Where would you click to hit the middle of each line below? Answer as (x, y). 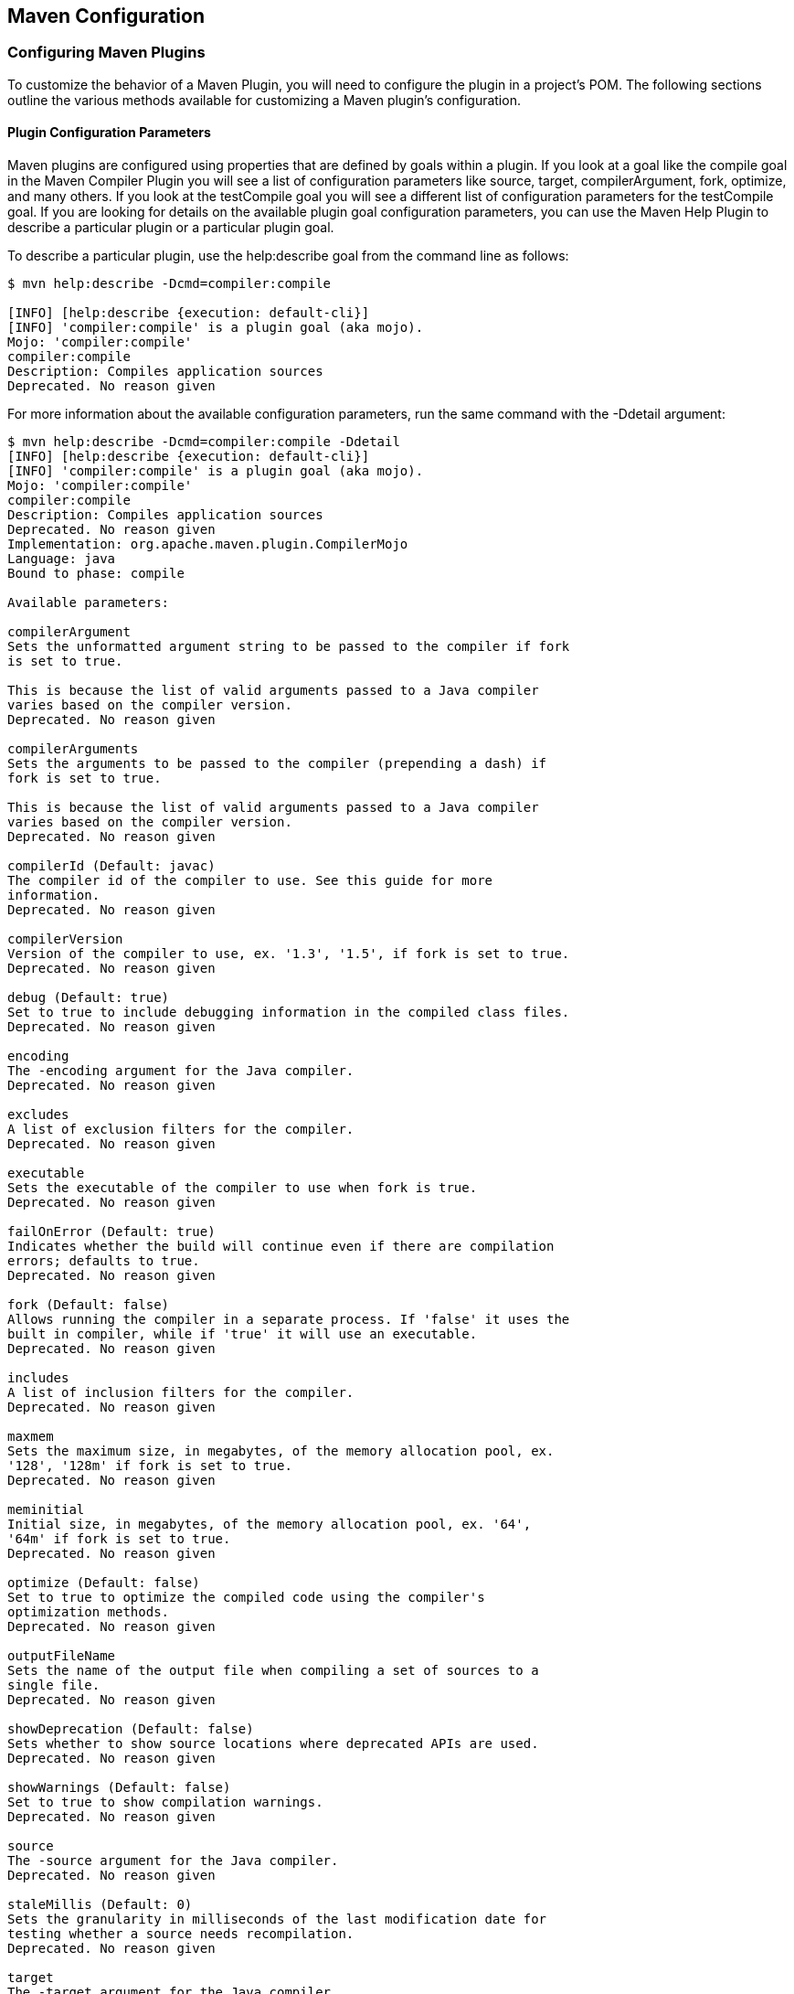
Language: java (62, 559)
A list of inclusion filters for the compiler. (181, 1393)
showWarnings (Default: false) (119, 1788)
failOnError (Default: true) (111, 1232)
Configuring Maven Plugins (106, 53)
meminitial (46, 1510)
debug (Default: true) (89, 998)
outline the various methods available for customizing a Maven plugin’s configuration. (264, 100)
